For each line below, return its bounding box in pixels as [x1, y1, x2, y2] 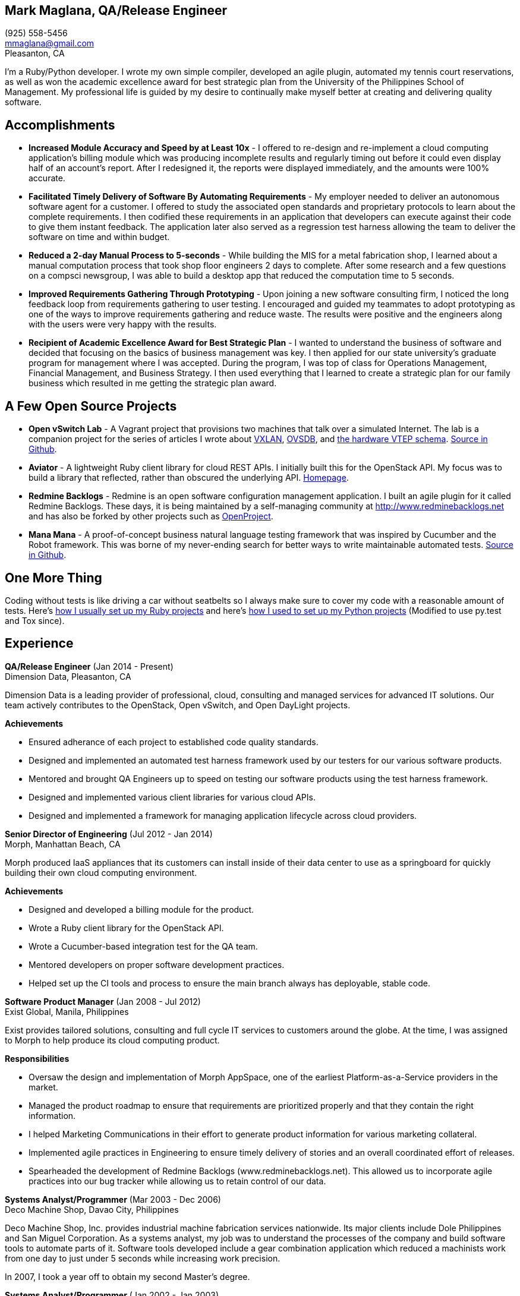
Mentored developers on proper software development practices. [29, 959, 285, 970]
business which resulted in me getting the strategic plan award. [29, 378, 277, 389]
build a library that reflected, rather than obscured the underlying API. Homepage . [29, 472, 349, 483]
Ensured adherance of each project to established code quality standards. [29, 736, 319, 747]
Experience [5, 636, 74, 651]
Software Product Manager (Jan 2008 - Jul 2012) [5, 996, 201, 1007]
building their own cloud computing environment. [5, 867, 197, 878]
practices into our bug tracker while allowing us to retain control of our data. [29, 1175, 326, 1186]
